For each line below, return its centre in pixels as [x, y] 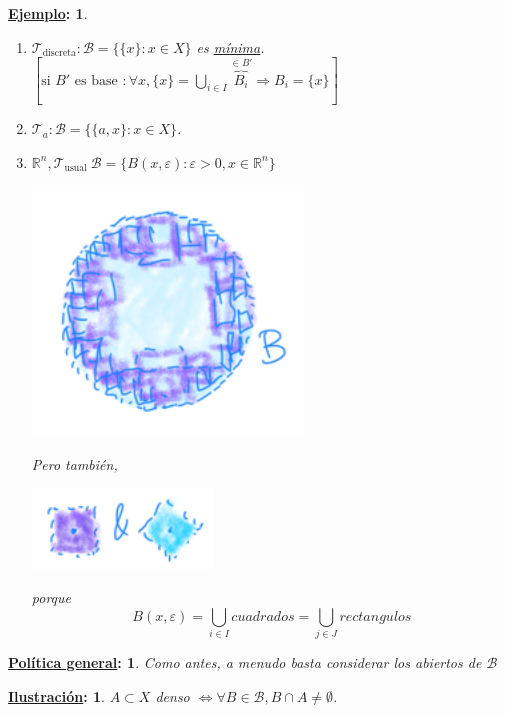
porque [51, 597]
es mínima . [230, 46]
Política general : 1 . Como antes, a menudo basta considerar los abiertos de [245, 661]
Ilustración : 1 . [57, 695]
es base [96, 80]
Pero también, [74, 463]
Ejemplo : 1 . [48, 13]
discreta [59, 53]
